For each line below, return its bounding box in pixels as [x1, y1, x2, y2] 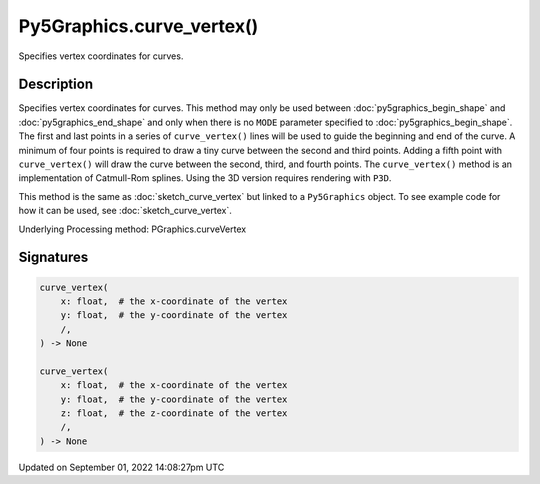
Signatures [18, 249, 89, 266]
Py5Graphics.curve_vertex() [18, 15, 259, 37]
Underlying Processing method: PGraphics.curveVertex [18, 223, 247, 235]
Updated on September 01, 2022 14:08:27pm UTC [18, 461, 225, 473]
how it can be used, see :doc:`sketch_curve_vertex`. [18, 205, 232, 217]
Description [18, 76, 94, 93]
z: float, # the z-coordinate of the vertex [60, 408, 288, 419]
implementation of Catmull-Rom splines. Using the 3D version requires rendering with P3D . [18, 172, 392, 184]
